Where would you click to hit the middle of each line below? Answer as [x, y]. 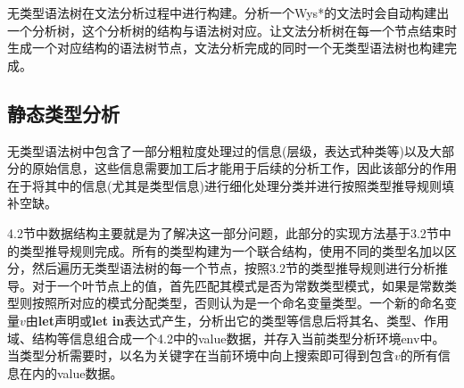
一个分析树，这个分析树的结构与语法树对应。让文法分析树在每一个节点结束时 [232, 30]
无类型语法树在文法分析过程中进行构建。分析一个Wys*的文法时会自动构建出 [228, 12]
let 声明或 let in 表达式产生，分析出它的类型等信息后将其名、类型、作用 [244, 320]
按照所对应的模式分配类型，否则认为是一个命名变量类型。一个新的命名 [238, 303]
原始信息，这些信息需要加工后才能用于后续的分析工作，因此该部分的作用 [244, 168]
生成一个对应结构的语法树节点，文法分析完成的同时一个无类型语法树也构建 [226, 48]
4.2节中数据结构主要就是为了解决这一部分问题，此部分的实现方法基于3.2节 [223, 232]
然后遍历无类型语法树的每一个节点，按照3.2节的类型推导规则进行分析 [233, 268]
